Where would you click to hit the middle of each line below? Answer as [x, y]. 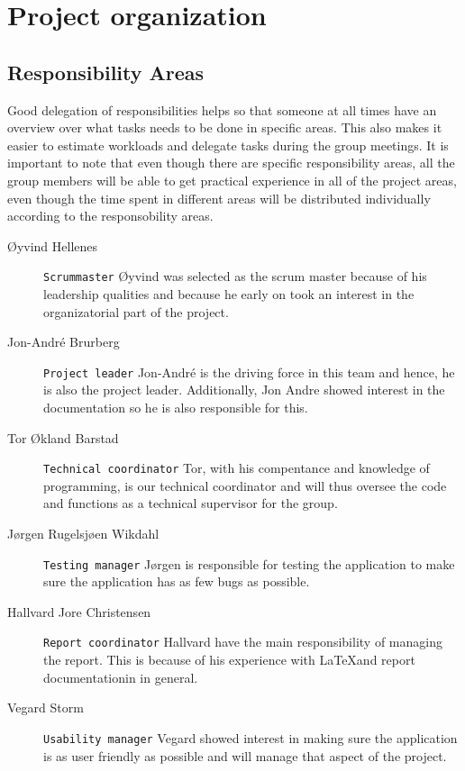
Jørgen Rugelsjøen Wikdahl [83, 534]
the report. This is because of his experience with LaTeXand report [229, 660]
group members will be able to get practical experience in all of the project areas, [232, 180]
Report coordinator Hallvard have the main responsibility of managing [243, 642]
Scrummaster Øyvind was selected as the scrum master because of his [235, 276]
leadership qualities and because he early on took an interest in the [229, 293]
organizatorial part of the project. [136, 311]
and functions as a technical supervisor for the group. [191, 503]
